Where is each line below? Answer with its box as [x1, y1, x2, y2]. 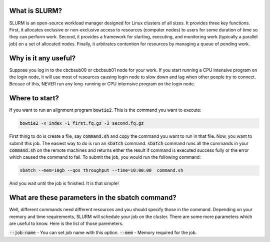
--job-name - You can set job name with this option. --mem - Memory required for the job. [9, 230, 197, 236]
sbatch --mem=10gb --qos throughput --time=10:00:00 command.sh [19, 168, 183, 173]
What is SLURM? [9, 6, 62, 15]
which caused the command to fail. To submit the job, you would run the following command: [9, 154, 201, 160]
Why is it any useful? [9, 54, 76, 62]
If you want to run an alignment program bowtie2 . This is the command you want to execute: [9, 107, 202, 113]
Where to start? [9, 94, 59, 102]
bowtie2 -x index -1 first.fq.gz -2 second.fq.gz [19, 120, 144, 126]
